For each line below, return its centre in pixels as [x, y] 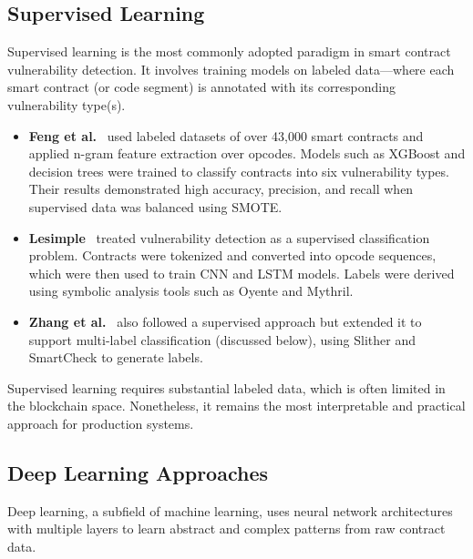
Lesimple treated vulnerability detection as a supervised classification [229, 237]
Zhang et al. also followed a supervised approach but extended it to [225, 321]
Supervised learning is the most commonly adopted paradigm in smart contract [229, 51]
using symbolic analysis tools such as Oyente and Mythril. [191, 291]
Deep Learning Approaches [138, 472]
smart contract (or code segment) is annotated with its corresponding [202, 87]
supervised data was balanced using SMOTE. [155, 206]
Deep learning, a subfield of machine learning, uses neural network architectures [230, 510]
